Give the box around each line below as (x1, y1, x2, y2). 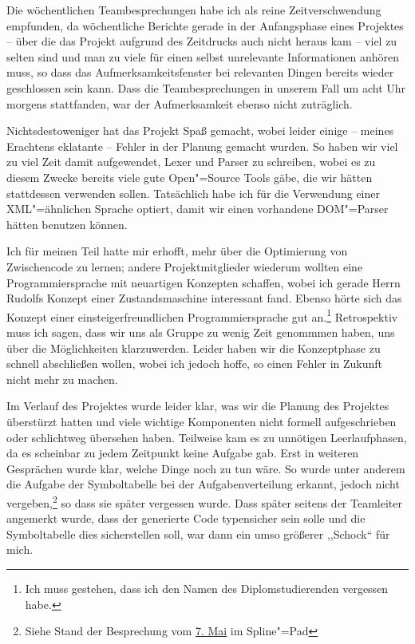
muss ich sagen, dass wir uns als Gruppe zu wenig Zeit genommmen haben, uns (6, 323, 395, 340)
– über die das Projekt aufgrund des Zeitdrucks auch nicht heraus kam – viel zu (6, 33, 397, 49)
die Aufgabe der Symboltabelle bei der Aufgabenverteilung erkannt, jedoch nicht (6, 476, 400, 492)
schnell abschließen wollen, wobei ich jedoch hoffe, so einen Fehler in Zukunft (6, 355, 383, 372)
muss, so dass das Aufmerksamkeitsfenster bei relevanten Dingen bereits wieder (6, 64, 394, 81)
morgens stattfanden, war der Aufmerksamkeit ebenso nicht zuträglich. (6, 95, 353, 112)
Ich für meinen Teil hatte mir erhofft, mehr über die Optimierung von (6, 243, 348, 259)
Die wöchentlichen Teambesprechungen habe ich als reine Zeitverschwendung (6, 2, 381, 18)
